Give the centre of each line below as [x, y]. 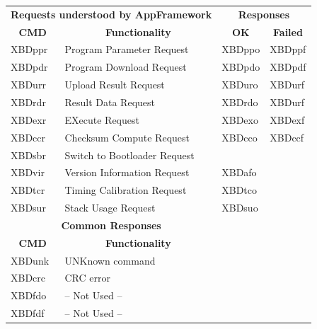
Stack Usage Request [110, 208]
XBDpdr [29, 67]
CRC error [87, 278]
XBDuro [240, 85]
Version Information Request [127, 172]
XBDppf [288, 49]
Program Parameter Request [127, 49]
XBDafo [239, 172]
